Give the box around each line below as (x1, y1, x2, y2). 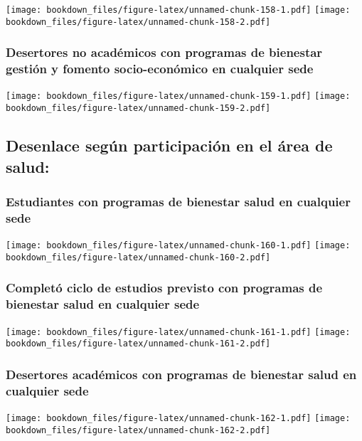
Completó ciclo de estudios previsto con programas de (6, 279, 323, 297)
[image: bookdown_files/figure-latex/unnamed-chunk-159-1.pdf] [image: (6, 91, 351, 102)
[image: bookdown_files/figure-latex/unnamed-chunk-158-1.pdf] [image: (6, 5, 351, 15)
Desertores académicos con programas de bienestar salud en (6, 365, 357, 383)
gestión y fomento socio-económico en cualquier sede (6, 60, 314, 78)
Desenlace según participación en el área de (6, 134, 333, 156)
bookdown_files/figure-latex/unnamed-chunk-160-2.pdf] (6, 252, 271, 262)
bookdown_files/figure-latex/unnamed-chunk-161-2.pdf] (6, 339, 271, 349)
